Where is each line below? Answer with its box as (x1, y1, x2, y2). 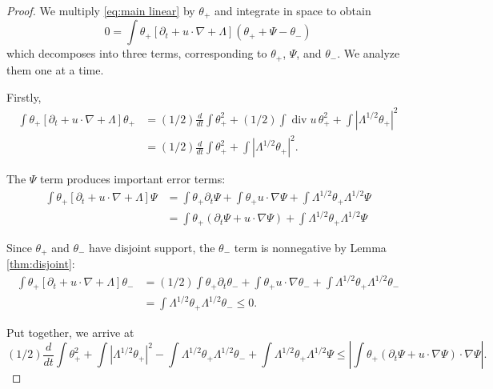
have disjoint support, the (89, 239, 215, 255)
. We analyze (337, 45, 400, 62)
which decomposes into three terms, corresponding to (6, 45, 267, 62)
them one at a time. (6, 61, 104, 78)
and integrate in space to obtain (214, 2, 371, 18)
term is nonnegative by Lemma (234, 239, 387, 255)
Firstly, (6, 88, 42, 105)
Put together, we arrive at (6, 323, 134, 340)
